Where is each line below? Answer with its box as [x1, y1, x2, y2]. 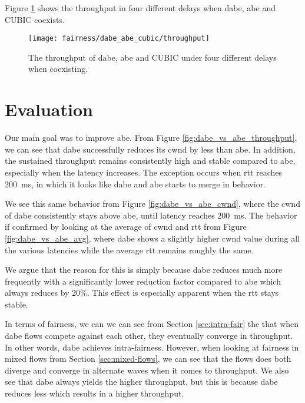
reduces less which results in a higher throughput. [5, 387, 184, 399]
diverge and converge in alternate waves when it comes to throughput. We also [5, 364, 289, 376]
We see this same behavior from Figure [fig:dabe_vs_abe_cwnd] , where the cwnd [5, 197, 300, 210]
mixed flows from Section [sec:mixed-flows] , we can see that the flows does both [5, 352, 291, 365]
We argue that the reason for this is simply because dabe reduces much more [5, 263, 283, 276]
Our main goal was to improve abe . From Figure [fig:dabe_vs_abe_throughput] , [5, 131, 297, 144]
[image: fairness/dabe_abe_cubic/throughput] [28, 34, 210, 43]
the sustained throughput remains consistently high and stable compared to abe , [5, 154, 296, 167]
